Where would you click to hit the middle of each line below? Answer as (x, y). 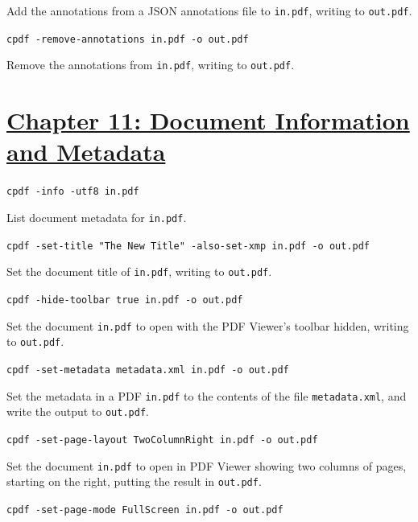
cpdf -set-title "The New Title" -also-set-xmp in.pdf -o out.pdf (188, 246)
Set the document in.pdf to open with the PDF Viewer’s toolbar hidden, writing (208, 325)
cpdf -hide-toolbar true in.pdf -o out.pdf (125, 300)
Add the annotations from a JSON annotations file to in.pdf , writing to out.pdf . (209, 10)
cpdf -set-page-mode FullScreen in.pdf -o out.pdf (145, 510)
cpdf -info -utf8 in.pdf (73, 192)
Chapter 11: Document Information (208, 120)
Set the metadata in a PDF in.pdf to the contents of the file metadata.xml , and (207, 395)
